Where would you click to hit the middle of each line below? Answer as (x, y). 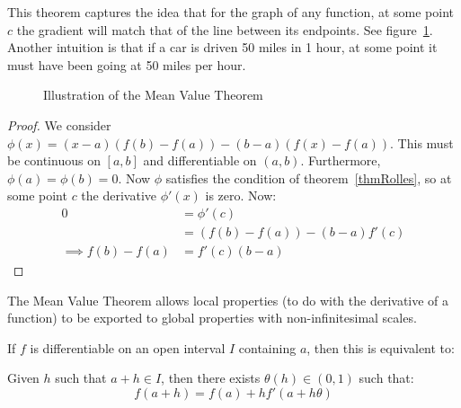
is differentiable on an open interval (128, 347)
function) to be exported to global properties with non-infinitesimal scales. (212, 318)
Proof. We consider (59, 124)
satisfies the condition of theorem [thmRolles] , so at (309, 177)
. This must (422, 142)
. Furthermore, (341, 160)
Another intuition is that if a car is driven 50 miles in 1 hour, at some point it (222, 47)
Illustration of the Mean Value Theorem (153, 95)
